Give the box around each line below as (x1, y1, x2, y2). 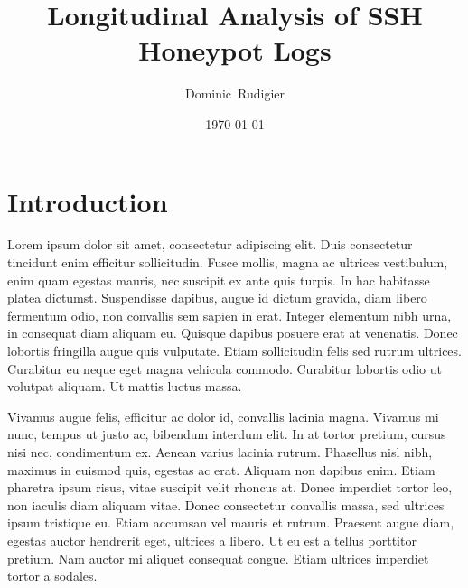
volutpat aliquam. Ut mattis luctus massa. (7, 377, 242, 396)
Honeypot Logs (138, 32, 332, 69)
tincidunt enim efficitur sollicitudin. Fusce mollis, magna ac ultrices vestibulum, (7, 253, 448, 272)
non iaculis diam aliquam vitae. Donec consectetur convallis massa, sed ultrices (7, 495, 445, 514)
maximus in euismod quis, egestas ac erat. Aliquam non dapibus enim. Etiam (7, 460, 435, 479)
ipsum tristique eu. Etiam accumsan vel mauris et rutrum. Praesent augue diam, (7, 513, 454, 532)
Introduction (7, 182, 168, 219)
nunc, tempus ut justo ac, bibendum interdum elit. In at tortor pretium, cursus (7, 425, 446, 443)
